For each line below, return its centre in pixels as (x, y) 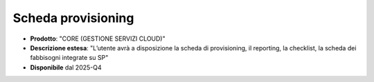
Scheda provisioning (73, 18)
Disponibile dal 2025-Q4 (66, 67)
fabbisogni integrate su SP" (69, 58)
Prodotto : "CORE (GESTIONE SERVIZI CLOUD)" (98, 39)
